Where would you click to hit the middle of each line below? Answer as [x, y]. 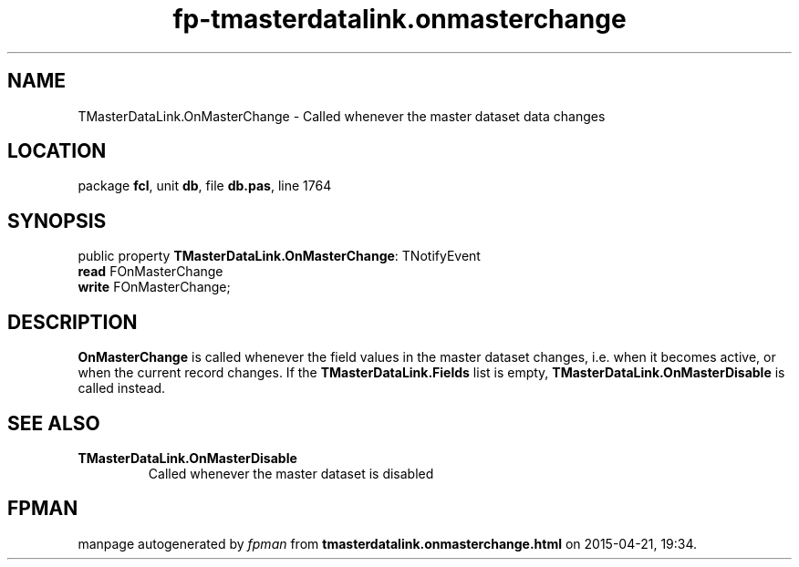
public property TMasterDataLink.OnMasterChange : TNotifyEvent [279, 256]
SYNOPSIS [57, 221]
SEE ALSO [54, 423]
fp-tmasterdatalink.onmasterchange [399, 19]
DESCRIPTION [73, 322]
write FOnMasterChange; [154, 287]
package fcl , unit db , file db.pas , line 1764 [205, 186]
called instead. [122, 388]
